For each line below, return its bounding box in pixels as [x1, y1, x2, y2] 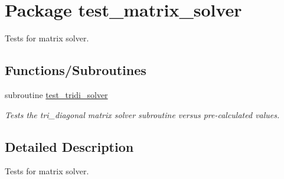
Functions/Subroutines [5, 61, 146, 79]
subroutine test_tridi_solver [5, 88, 108, 100]
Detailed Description [5, 137, 134, 155]
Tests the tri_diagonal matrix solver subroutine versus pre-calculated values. [5, 108, 280, 121]
